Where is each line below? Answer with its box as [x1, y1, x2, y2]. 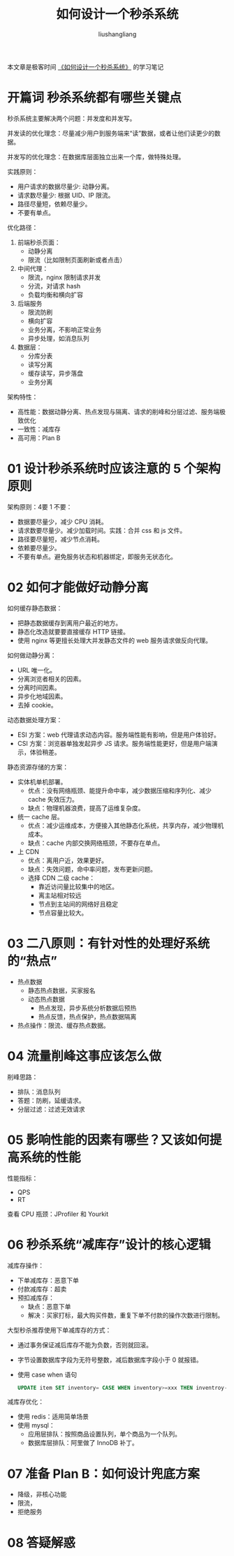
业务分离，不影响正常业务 [27, 325, 102, 334]
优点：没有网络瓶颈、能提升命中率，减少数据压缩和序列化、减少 [27, 786, 212, 795]
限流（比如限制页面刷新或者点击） [27, 256, 126, 264]
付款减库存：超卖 [17, 1284, 67, 1293]
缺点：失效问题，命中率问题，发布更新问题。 [27, 865, 157, 873]
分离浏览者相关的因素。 [17, 675, 85, 683]
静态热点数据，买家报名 [27, 986, 96, 994]
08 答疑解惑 [7, 1534, 75, 1550]
